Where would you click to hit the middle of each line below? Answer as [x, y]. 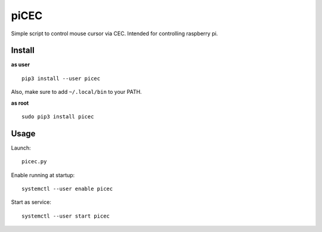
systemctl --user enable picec [67, 189]
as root [20, 103]
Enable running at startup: [43, 175]
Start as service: [31, 202]
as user [20, 65]
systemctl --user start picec [66, 216]
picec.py [34, 162]
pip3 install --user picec [61, 78]
